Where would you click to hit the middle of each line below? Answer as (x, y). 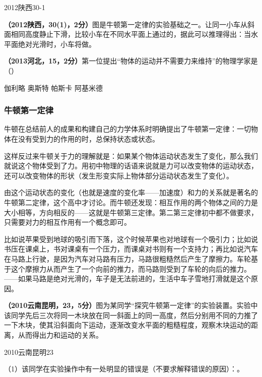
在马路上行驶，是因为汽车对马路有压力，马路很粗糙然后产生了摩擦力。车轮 (127, 258)
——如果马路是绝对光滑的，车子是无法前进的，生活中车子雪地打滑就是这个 (127, 278)
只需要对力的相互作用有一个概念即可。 (68, 222)
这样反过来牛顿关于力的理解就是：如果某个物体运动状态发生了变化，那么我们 (131, 155)
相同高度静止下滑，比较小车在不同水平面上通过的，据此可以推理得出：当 (131, 34)
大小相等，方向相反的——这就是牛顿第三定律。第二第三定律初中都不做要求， (131, 212)
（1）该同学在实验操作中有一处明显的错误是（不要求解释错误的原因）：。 (124, 369)
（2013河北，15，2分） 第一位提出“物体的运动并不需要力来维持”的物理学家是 (131, 61)
